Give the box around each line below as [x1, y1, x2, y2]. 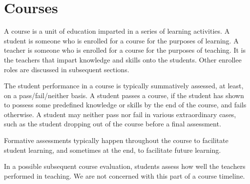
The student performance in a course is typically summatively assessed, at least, [4, 81, 244, 91]
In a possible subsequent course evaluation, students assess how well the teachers [4, 161, 246, 171]
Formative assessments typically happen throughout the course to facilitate [4, 135, 229, 145]
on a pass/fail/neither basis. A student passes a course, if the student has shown [4, 90, 244, 100]
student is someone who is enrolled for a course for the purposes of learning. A [4, 35, 239, 45]
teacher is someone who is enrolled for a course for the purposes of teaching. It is [4, 45, 246, 55]
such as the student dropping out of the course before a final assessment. [4, 119, 221, 129]
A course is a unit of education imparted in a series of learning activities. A [4, 26, 230, 36]
